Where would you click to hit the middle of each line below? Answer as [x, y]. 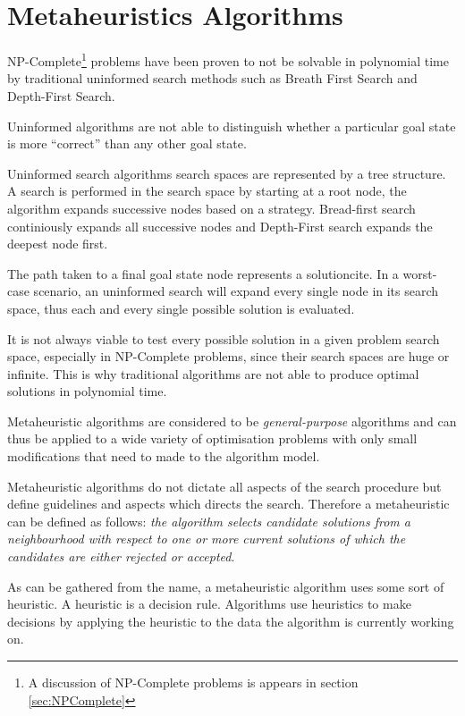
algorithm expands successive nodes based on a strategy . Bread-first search [211, 208]
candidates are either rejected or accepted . [121, 556]
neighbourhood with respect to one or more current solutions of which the [207, 539]
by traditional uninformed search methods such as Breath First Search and [212, 78]
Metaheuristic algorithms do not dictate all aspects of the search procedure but [224, 486]
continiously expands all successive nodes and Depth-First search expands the [220, 226]
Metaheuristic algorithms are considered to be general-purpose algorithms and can [232, 421]
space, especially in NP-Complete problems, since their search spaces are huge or [228, 356]
